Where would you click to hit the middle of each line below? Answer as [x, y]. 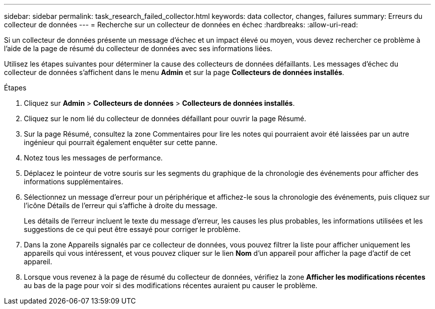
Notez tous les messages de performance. [93, 158]
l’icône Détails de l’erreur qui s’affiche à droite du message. [121, 205]
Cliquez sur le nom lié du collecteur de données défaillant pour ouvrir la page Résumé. [165, 118]
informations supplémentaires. [73, 182]
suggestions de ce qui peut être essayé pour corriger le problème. [132, 229]
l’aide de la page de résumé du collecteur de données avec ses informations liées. [138, 48]
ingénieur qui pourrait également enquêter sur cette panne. [121, 142]
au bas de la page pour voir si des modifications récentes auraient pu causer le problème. [171, 285]
